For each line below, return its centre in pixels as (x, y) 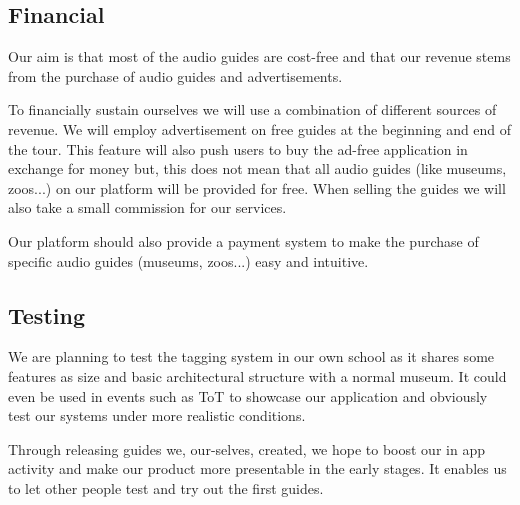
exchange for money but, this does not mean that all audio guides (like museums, (257, 168)
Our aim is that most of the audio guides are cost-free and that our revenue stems (259, 56)
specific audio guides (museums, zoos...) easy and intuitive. (188, 260)
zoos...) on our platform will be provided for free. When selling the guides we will (257, 187)
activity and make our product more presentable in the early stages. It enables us (257, 468)
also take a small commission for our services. (147, 207)
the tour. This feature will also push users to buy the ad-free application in (238, 148)
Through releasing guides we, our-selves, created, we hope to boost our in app (246, 448)
